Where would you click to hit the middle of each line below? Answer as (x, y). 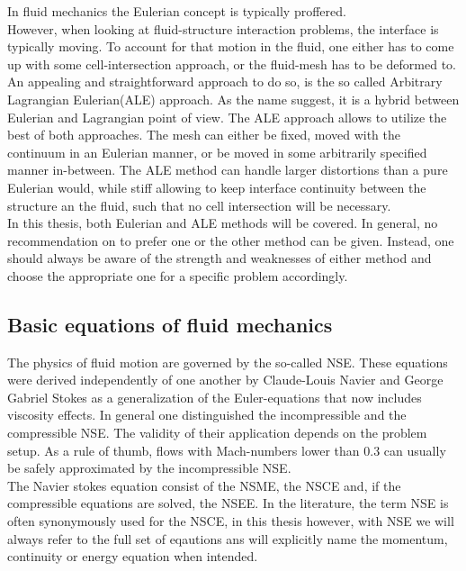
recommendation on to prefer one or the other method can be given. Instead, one (231, 240)
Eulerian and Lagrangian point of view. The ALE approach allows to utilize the (227, 117)
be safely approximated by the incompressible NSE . (149, 468)
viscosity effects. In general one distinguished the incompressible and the (207, 415)
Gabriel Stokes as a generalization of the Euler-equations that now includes (215, 397)
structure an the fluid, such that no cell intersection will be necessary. (199, 205)
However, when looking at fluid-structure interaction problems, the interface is (223, 28)
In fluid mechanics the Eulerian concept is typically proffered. (177, 11)
